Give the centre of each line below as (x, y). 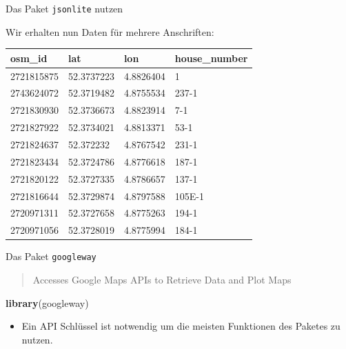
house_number (211, 58)
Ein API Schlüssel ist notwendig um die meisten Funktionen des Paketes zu (181, 326)
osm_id (29, 58)
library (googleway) (47, 302)
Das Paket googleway (51, 256)
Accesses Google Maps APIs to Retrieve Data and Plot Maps (162, 279)
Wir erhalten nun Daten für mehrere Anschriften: (110, 31)
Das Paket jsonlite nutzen (64, 8)
